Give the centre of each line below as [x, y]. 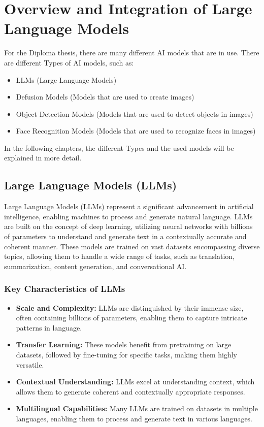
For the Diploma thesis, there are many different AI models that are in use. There [132, 53]
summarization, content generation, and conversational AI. [95, 266]
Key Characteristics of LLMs [65, 289]
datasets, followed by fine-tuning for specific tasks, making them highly [127, 355]
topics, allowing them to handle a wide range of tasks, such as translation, [119, 256]
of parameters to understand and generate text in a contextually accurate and [125, 236]
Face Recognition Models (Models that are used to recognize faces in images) [136, 131]
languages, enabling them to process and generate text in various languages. [134, 418]
